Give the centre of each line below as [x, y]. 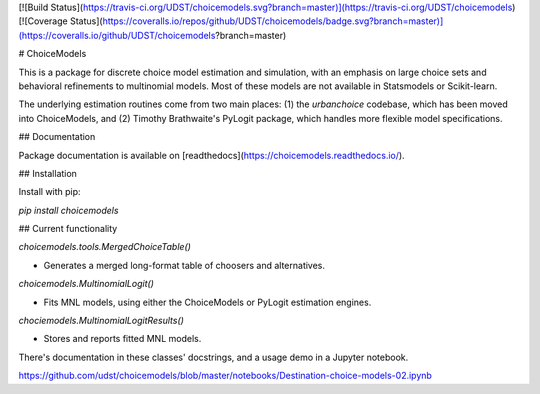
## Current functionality [68, 229]
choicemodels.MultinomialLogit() [86, 284]
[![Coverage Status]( [61, 21]
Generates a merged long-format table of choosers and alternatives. [184, 265]
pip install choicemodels [68, 210]
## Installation [47, 173]
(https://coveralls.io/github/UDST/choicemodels [117, 35]
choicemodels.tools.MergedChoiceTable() [105, 247]
